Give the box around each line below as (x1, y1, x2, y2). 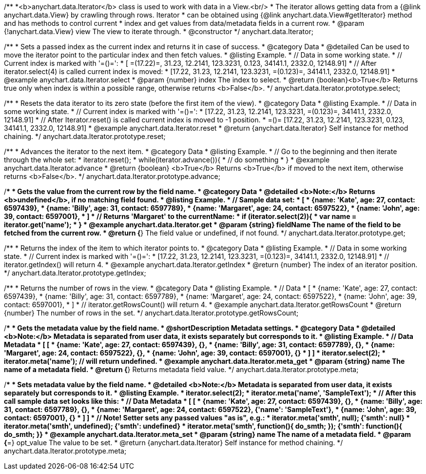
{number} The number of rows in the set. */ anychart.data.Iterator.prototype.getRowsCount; (4, 309, 299, 317)
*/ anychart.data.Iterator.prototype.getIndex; (4, 269, 146, 277)
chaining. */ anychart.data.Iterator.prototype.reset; (4, 132, 166, 140)
